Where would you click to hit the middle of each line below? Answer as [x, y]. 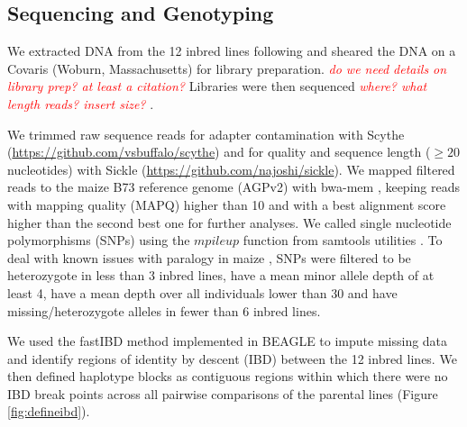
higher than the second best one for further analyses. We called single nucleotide [229, 222]
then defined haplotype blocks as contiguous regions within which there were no [228, 376]
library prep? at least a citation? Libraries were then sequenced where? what [217, 86]
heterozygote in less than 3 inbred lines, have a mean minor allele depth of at [221, 275]
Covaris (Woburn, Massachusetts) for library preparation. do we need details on [227, 68]
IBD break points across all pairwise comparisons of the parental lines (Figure [223, 393]
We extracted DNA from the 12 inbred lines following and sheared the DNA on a [232, 51]
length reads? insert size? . [81, 103]
